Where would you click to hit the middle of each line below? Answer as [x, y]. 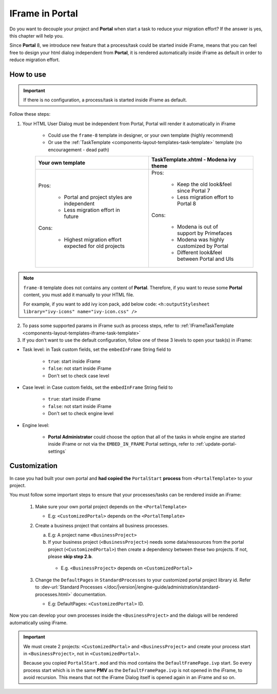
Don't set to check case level [79, 376]
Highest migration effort [93, 240]
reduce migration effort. [35, 60]
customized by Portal [203, 246]
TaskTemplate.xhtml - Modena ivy [194, 159]
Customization [34, 466]
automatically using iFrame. [38, 622]
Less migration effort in [92, 210]
